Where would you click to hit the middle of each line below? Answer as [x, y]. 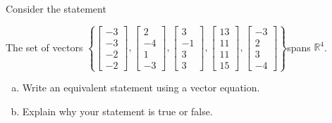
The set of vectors [44, 47]
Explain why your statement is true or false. [117, 111]
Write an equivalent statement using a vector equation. [141, 88]
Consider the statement [56, 8]
